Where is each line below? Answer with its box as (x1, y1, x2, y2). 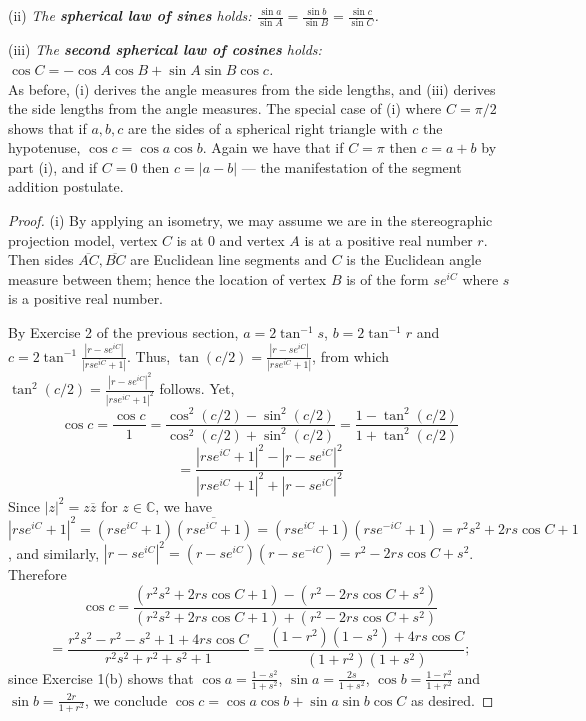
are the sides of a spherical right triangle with (127, 117, 408, 138)
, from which (312, 345, 390, 366)
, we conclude (85, 689, 168, 710)
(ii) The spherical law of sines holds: (8, 5, 252, 25)
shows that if (8, 117, 87, 138)
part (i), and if (8, 156, 98, 177)
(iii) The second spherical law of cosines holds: (8, 39, 322, 60)
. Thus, (127, 345, 171, 366)
